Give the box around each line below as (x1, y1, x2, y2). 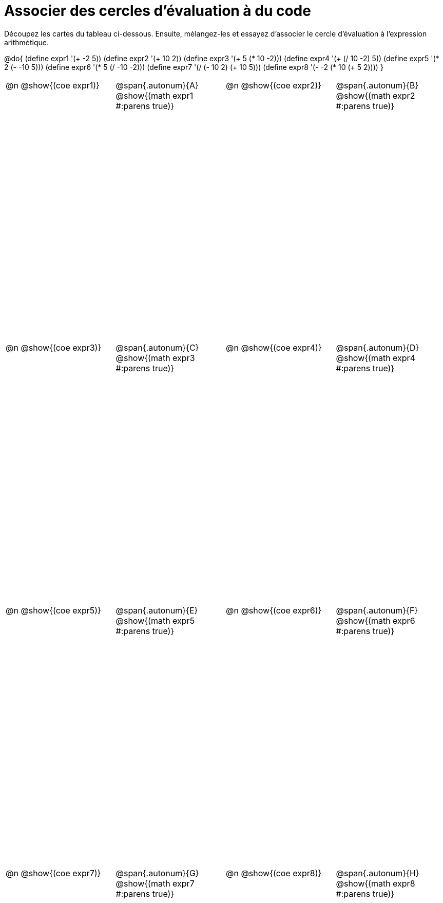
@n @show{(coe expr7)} (6, 868, 101, 878)
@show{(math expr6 (336, 615, 415, 626)
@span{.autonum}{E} (115, 605, 198, 616)
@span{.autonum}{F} (336, 605, 418, 616)
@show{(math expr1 (115, 90, 194, 101)
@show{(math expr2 (336, 90, 415, 101)
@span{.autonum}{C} (115, 342, 199, 353)
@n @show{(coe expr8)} (226, 868, 322, 878)
